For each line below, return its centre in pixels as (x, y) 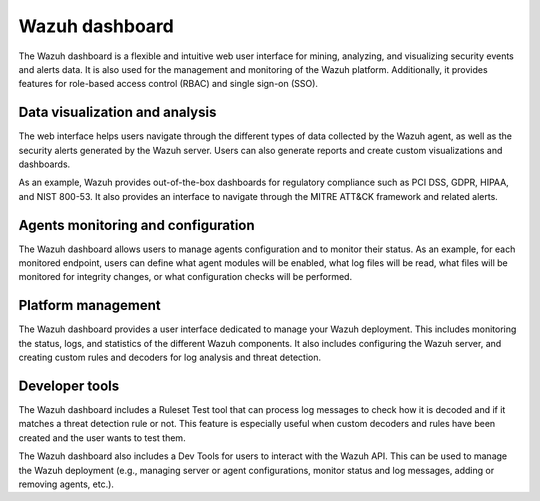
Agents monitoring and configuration (136, 225)
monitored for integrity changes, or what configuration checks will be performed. (185, 277)
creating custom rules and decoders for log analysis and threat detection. (170, 357)
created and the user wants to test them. (102, 437)
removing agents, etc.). (66, 484)
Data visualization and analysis (117, 112)
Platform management (89, 305)
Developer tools (69, 385)
